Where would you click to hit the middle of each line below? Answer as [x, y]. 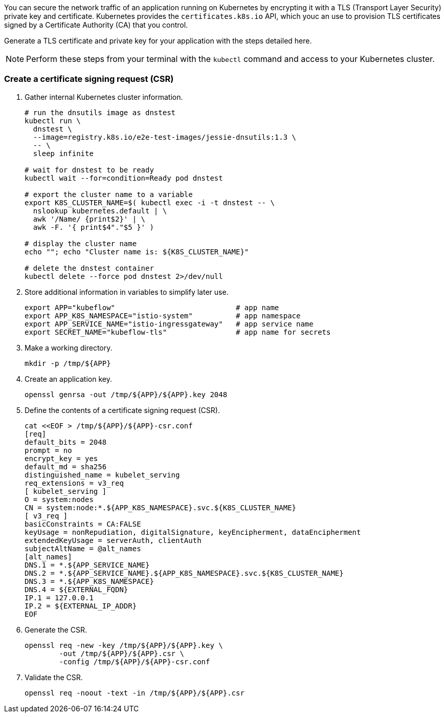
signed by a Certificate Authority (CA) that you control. [96, 25]
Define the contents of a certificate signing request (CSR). [122, 410]
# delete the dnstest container [89, 268]
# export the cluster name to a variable [109, 194]
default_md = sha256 [66, 466]
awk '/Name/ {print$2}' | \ [89, 219]
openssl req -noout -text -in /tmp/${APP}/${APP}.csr [135, 693]
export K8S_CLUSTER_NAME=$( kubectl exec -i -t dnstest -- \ [150, 202]
